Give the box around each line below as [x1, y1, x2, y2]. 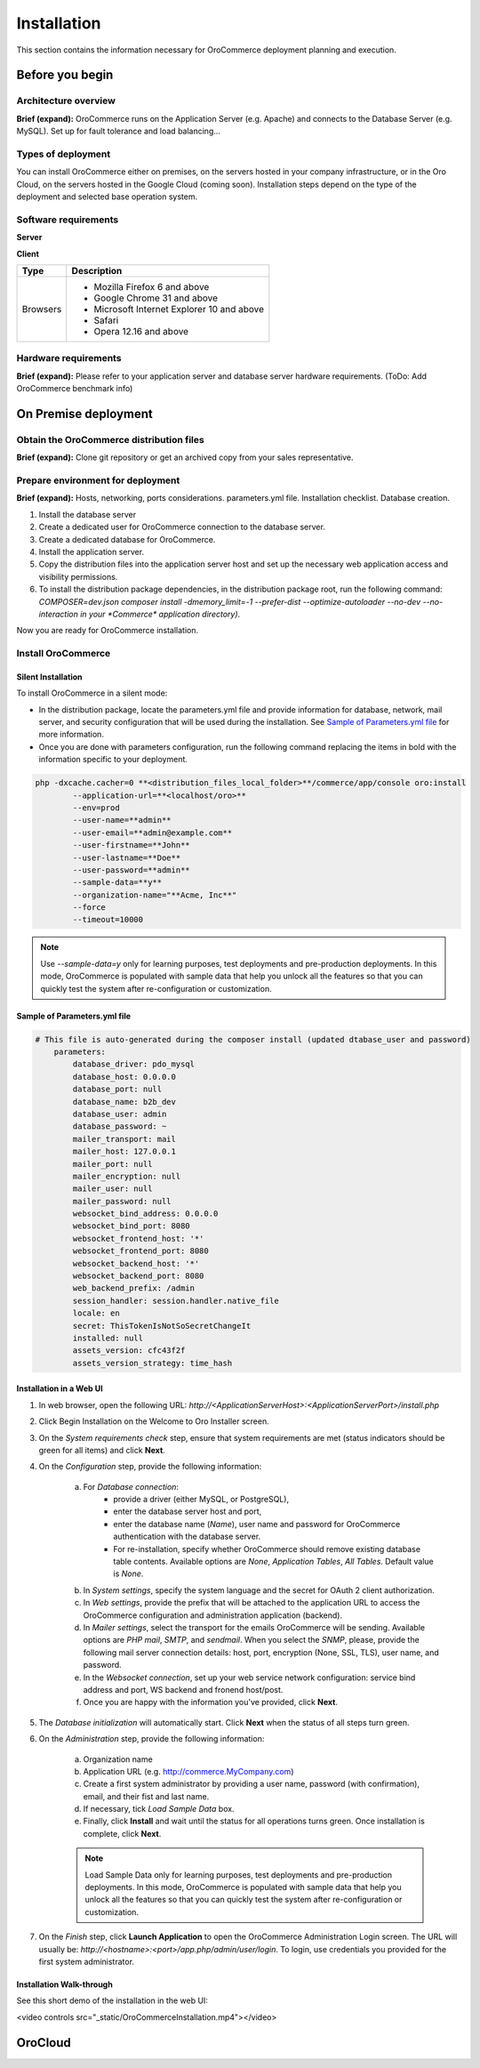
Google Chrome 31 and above [93, 292, 218, 304]
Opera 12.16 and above [93, 325, 189, 337]
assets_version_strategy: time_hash [72, 1357, 233, 1368]
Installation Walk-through [16, 1979, 113, 1990]
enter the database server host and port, [113, 1506, 262, 1517]
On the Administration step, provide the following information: [38, 1734, 265, 1744]
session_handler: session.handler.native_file [72, 1295, 279, 1306]
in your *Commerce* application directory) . [80, 608, 241, 619]
